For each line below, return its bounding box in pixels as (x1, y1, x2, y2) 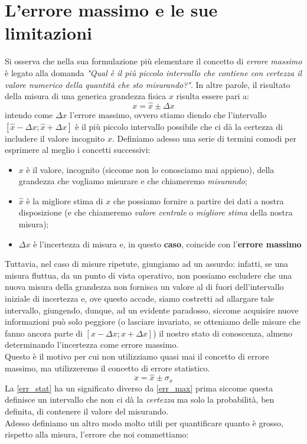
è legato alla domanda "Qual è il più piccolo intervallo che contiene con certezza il (5, 66, 302, 79)
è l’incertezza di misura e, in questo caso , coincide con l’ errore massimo (33, 237, 302, 250)
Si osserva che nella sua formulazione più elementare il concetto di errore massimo (5, 55, 302, 67)
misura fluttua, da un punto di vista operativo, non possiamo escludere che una (5, 269, 292, 281)
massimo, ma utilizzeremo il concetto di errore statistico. (5, 361, 210, 374)
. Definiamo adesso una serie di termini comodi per (112, 132, 296, 144)
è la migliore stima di (26, 194, 103, 207)
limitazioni (5, 21, 92, 45)
